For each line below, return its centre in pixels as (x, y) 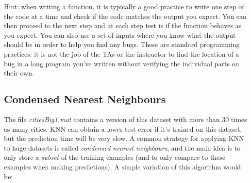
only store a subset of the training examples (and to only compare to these (115, 157)
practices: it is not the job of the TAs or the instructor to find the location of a (122, 53)
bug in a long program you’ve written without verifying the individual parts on (122, 63)
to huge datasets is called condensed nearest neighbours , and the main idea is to (122, 147)
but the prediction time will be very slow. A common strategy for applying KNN (124, 138)
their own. (19, 73)
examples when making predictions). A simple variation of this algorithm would (123, 166)
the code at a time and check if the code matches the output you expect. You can (125, 16)
